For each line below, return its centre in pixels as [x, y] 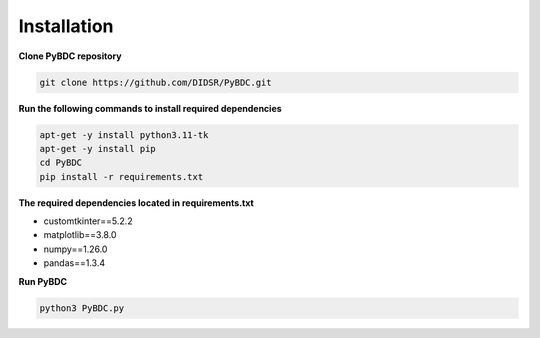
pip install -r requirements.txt [121, 176]
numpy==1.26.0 [75, 249]
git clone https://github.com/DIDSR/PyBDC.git [155, 82]
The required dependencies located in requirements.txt [136, 202]
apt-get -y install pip [98, 148]
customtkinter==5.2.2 [88, 221]
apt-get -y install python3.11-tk [124, 134]
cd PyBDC [61, 163]
